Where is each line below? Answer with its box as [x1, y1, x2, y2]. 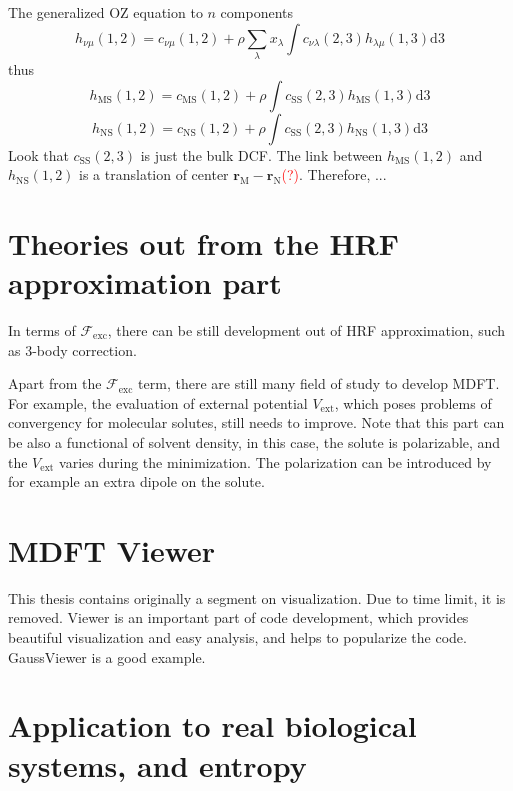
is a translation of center [79, 164, 229, 185]
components [220, 2, 294, 22]
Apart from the [8, 373, 102, 394]
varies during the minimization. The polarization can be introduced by [59, 451, 492, 472]
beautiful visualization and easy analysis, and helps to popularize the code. [8, 627, 467, 648]
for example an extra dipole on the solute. [8, 471, 265, 492]
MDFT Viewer [8, 529, 216, 570]
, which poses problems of [334, 392, 492, 413]
